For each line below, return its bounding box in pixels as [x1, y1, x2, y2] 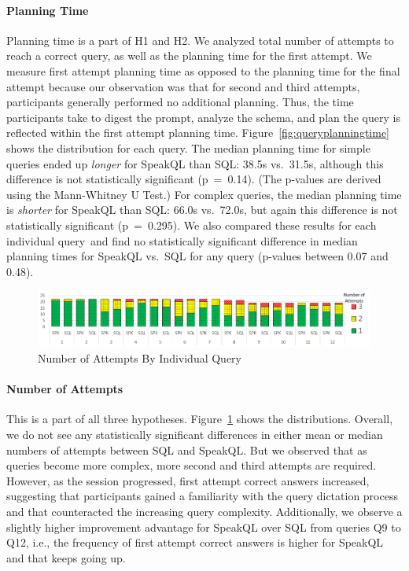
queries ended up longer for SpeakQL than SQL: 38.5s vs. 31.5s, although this [6, 155, 384, 171]
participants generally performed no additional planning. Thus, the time [6, 94, 354, 110]
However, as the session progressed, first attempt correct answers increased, [6, 472, 370, 488]
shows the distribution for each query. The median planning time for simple [6, 139, 370, 156]
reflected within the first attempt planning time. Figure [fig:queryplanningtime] [6, 124, 390, 141]
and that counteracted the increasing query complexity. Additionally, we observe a [6, 503, 403, 519]
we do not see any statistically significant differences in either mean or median [6, 425, 383, 442]
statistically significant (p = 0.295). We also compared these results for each [6, 216, 377, 233]
